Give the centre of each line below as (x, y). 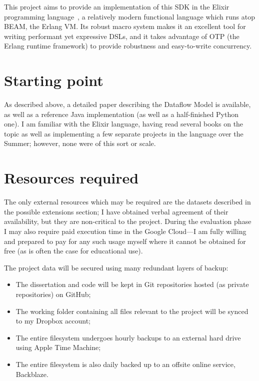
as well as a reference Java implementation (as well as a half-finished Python (121, 114)
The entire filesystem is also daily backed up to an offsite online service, (125, 364)
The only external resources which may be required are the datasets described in (127, 202)
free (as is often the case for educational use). (73, 251)
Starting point (54, 80)
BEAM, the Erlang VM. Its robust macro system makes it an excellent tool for (125, 26)
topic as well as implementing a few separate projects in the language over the (124, 133)
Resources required (71, 178)
